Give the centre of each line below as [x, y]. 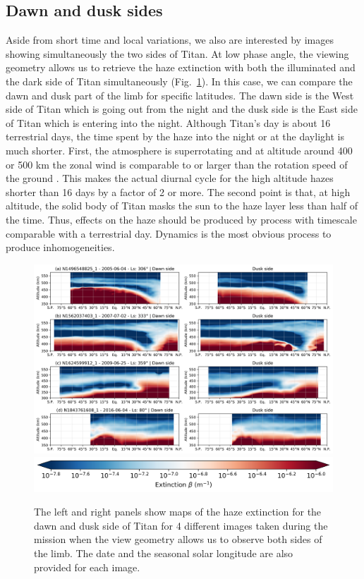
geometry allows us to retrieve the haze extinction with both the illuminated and [181, 67]
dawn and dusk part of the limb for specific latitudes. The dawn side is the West [180, 95]
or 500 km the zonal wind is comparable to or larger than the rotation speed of [177, 164]
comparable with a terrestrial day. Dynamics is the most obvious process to [169, 233]
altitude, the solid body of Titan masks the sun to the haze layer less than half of [182, 206]
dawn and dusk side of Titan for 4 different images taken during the [181, 525]
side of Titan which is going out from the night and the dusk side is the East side [182, 109]
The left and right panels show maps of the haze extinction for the [178, 512]
